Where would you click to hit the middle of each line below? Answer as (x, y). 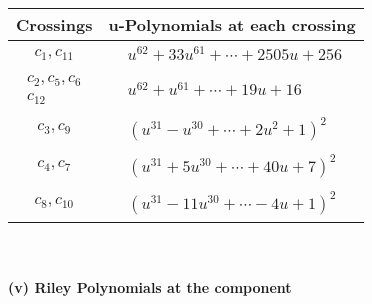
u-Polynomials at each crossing (232, 24)
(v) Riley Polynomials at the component (150, 287)
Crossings (54, 24)
